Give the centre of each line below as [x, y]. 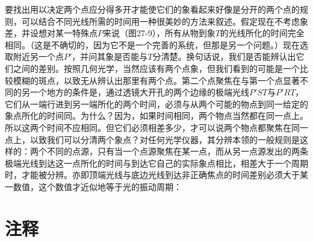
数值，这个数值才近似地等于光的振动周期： [97, 186]
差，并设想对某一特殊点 [51, 33]
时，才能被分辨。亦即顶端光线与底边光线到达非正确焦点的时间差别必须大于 [152, 175]
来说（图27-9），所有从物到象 [159, 33]
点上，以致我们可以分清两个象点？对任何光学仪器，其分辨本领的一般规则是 [152, 139]
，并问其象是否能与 [110, 56]
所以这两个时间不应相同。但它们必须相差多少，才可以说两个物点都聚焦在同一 [156, 127]
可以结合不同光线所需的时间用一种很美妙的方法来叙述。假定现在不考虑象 [165, 21]
